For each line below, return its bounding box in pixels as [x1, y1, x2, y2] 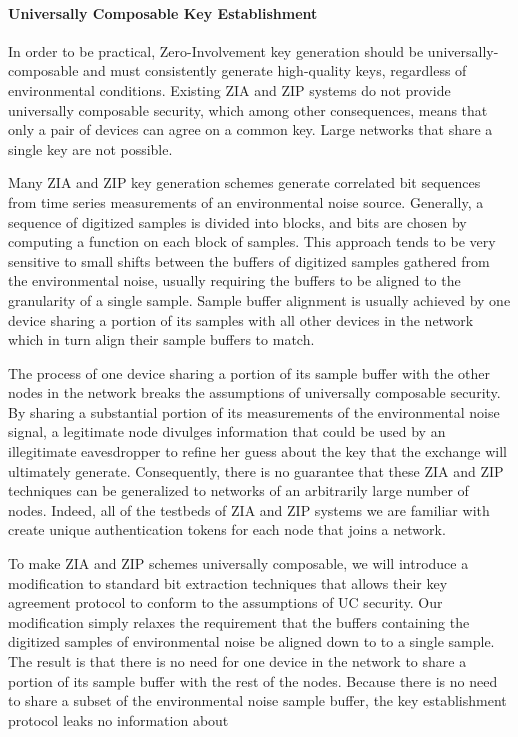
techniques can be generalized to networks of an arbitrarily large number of [8, 480, 469, 501]
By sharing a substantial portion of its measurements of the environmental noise [8, 401, 500, 422]
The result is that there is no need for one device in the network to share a [8, 651, 467, 672]
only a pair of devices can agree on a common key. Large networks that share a [8, 119, 493, 140]
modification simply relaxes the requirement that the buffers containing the [8, 611, 470, 632]
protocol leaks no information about [8, 709, 229, 730]
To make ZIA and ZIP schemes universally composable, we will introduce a [8, 553, 469, 574]
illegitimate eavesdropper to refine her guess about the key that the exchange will [8, 441, 507, 462]
